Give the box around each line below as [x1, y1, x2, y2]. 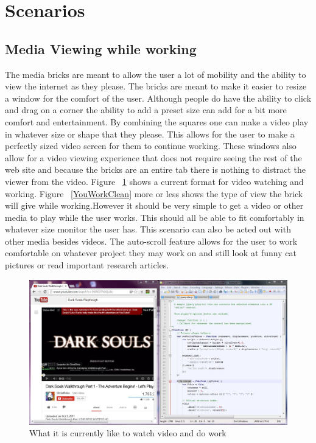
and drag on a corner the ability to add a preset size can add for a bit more [5, 103, 287, 116]
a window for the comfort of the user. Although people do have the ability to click [5, 91, 312, 104]
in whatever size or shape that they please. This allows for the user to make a [5, 127, 295, 140]
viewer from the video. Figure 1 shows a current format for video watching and [5, 175, 304, 187]
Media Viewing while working [5, 39, 197, 58]
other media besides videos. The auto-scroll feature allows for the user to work [5, 234, 298, 247]
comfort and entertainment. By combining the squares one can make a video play [5, 115, 309, 128]
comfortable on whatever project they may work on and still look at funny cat [5, 246, 297, 259]
